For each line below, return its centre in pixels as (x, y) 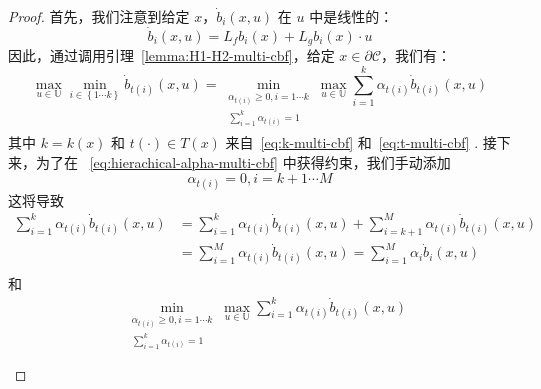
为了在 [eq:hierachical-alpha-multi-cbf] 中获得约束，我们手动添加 (243, 161)
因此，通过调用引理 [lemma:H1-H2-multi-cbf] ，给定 (171, 55)
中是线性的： (351, 16)
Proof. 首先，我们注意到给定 (99, 16)
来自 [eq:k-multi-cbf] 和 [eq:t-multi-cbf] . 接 (361, 142)
